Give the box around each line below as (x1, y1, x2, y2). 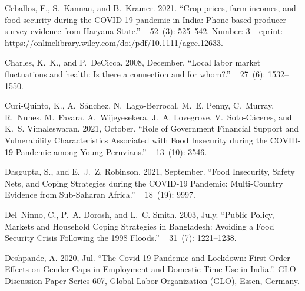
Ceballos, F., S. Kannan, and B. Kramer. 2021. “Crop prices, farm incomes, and (5, 2, 296, 14)
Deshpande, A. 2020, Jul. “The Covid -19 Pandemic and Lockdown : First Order (5, 251, 290, 263)
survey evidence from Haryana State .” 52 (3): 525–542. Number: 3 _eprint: (5, 25, 283, 37)
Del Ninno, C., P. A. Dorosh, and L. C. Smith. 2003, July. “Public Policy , (5, 208, 274, 220)
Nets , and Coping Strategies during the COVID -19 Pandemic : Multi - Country (5, 176, 283, 189)
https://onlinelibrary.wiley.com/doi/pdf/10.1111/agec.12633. (5, 36, 223, 48)
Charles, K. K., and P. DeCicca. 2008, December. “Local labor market (5, 56, 261, 68)
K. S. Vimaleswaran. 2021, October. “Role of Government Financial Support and (5, 122, 299, 135)
